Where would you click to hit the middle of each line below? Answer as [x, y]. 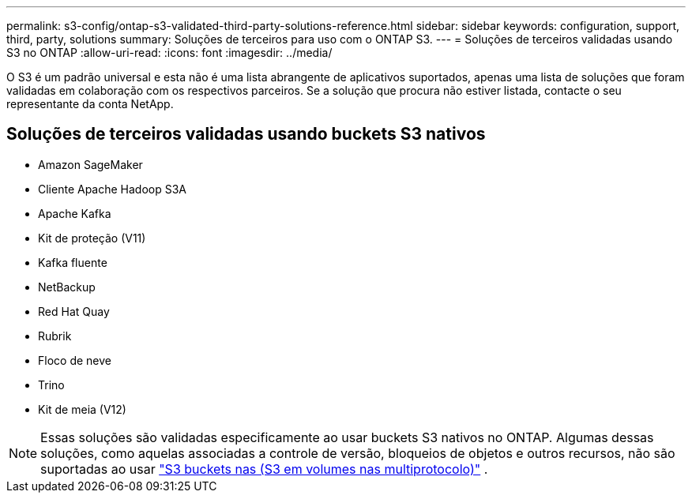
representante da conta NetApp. [90, 104]
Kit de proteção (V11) [92, 238]
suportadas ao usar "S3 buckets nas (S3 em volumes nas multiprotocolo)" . [264, 469]
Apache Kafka [75, 213]
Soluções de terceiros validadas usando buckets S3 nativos [246, 134]
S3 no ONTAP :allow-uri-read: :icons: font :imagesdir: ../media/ [169, 53]
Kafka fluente [73, 262]
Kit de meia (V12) [82, 409]
